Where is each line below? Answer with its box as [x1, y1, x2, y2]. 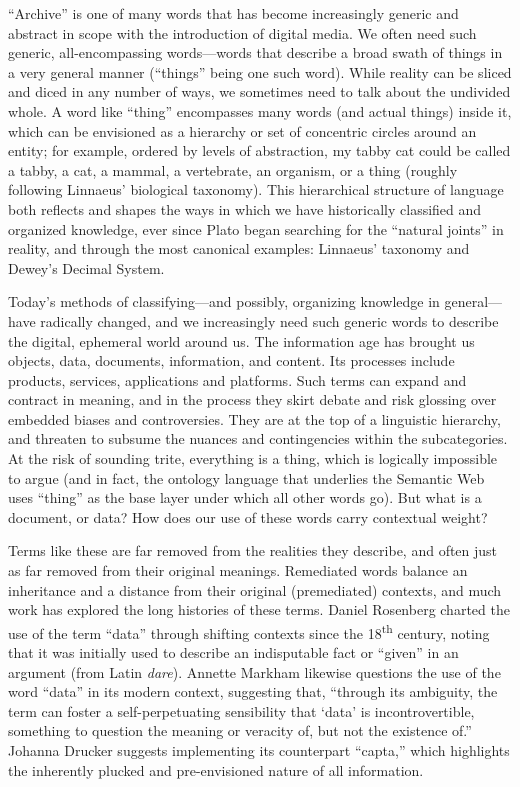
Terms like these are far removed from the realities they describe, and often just [8, 540, 498, 561]
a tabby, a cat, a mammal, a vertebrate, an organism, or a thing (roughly [8, 159, 458, 180]
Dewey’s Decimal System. [8, 257, 165, 278]
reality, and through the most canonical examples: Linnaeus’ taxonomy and [8, 238, 470, 259]
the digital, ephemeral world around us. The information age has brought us [8, 330, 475, 351]
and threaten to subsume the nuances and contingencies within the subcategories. [8, 428, 508, 449]
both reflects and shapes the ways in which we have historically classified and [8, 198, 482, 219]
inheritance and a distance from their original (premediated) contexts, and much [8, 579, 502, 600]
